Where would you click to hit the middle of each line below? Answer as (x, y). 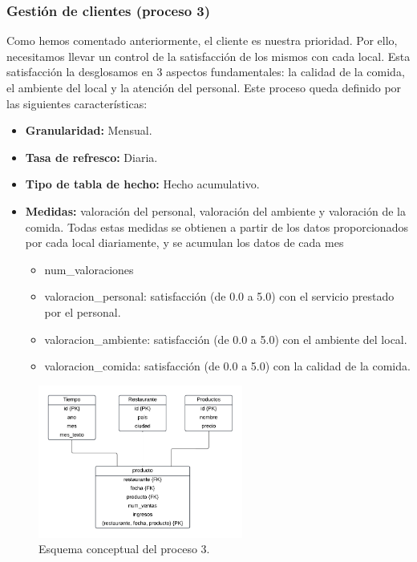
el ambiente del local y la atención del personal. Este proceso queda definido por (204, 87)
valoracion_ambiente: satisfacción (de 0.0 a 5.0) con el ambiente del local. (226, 339)
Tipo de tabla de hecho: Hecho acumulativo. (142, 184)
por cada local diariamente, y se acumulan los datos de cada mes (184, 243)
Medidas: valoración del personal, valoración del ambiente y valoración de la (215, 210)
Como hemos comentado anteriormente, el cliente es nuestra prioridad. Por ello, (202, 40)
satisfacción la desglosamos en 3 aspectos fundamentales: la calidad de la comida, (206, 72)
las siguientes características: (77, 103)
